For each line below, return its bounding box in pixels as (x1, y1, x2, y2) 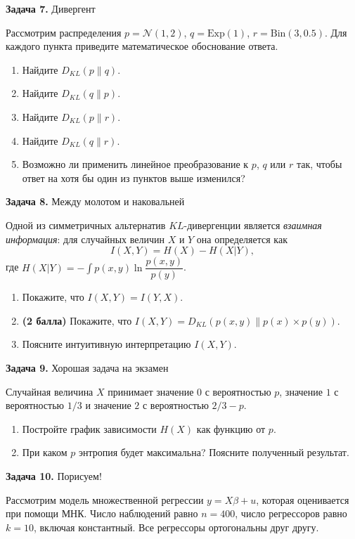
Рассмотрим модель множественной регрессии (6, 492, 204, 507)
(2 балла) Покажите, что (22, 313, 132, 327)
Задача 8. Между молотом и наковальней (6, 194, 185, 209)
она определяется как (196, 231, 288, 246)
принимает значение (108, 384, 194, 398)
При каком (22, 445, 67, 460)
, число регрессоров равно (235, 506, 347, 521)
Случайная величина (6, 384, 93, 398)
